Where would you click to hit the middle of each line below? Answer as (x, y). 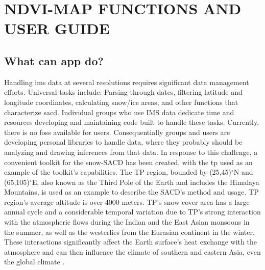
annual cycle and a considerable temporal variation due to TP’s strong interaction (132, 212)
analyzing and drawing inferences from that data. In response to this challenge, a (131, 152)
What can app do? (54, 60)
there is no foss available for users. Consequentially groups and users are (117, 132)
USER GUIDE (57, 28)
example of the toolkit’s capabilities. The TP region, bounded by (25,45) (118, 172)
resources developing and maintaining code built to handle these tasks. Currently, (132, 122)
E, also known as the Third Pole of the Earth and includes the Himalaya (146, 182)
